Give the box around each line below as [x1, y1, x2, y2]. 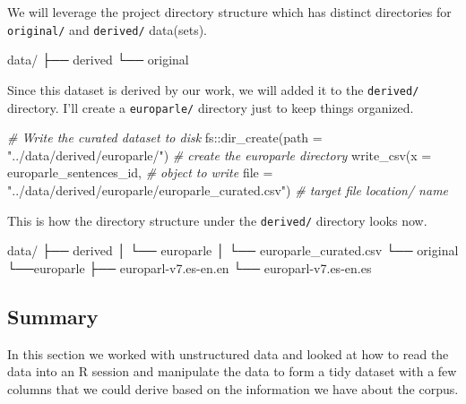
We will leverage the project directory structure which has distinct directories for [7, 3, 452, 21]
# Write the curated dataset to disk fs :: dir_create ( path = [7, 128, 323, 147]
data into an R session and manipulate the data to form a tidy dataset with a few [7, 362, 457, 381]
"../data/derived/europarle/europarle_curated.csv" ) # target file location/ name [7, 180, 449, 199]
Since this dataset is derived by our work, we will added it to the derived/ [7, 80, 419, 99]
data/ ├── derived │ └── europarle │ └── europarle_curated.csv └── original [7, 241, 459, 260]
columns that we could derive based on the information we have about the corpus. [7, 379, 459, 398]
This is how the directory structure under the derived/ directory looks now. [7, 211, 427, 229]
